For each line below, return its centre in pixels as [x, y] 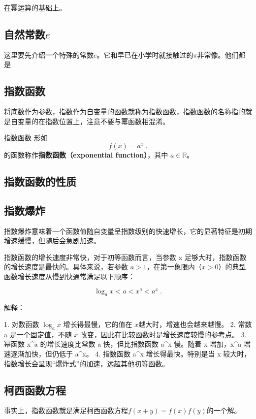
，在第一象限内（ [174, 267]
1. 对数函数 [22, 324]
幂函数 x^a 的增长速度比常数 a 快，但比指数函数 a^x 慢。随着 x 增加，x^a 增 [127, 344]
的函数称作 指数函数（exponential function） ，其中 [86, 154]
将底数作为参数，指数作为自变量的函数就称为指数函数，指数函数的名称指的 [125, 112]
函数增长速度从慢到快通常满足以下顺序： [69, 276]
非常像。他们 [218, 54]
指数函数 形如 [26, 138]
